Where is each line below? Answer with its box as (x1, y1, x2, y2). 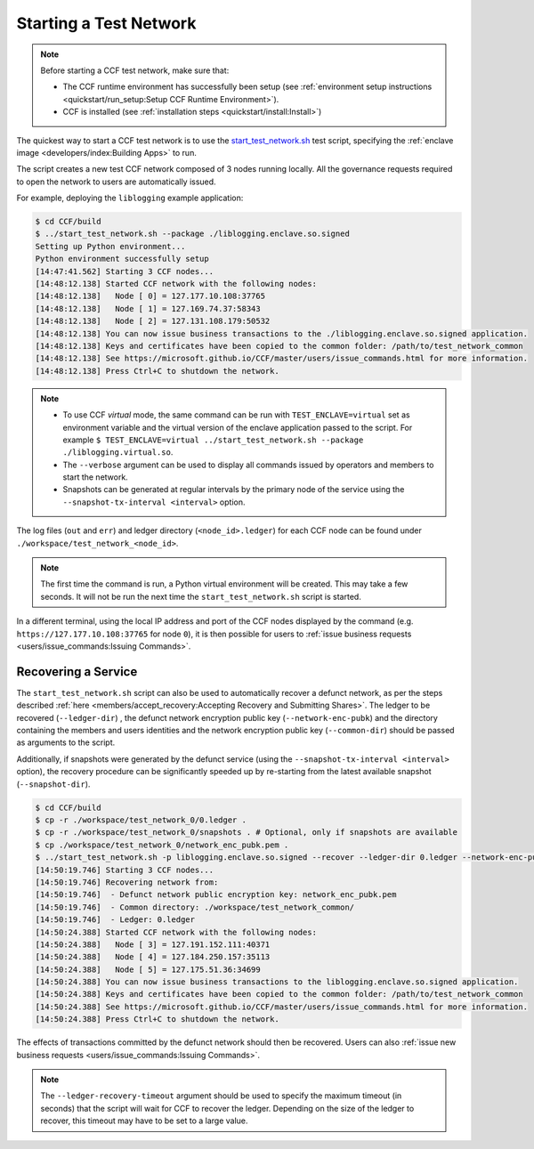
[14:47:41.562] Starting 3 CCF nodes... (35, 266, 214, 276)
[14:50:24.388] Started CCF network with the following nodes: (35, 926, 318, 937)
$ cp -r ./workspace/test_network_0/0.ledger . (35, 814, 247, 825)
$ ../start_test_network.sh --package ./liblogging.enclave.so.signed (35, 229, 351, 239)
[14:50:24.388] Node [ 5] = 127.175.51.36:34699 (35, 964, 262, 975)
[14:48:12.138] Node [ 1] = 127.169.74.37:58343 (35, 303, 262, 313)
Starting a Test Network (16, 13, 197, 33)
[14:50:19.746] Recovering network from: (35, 877, 219, 887)
